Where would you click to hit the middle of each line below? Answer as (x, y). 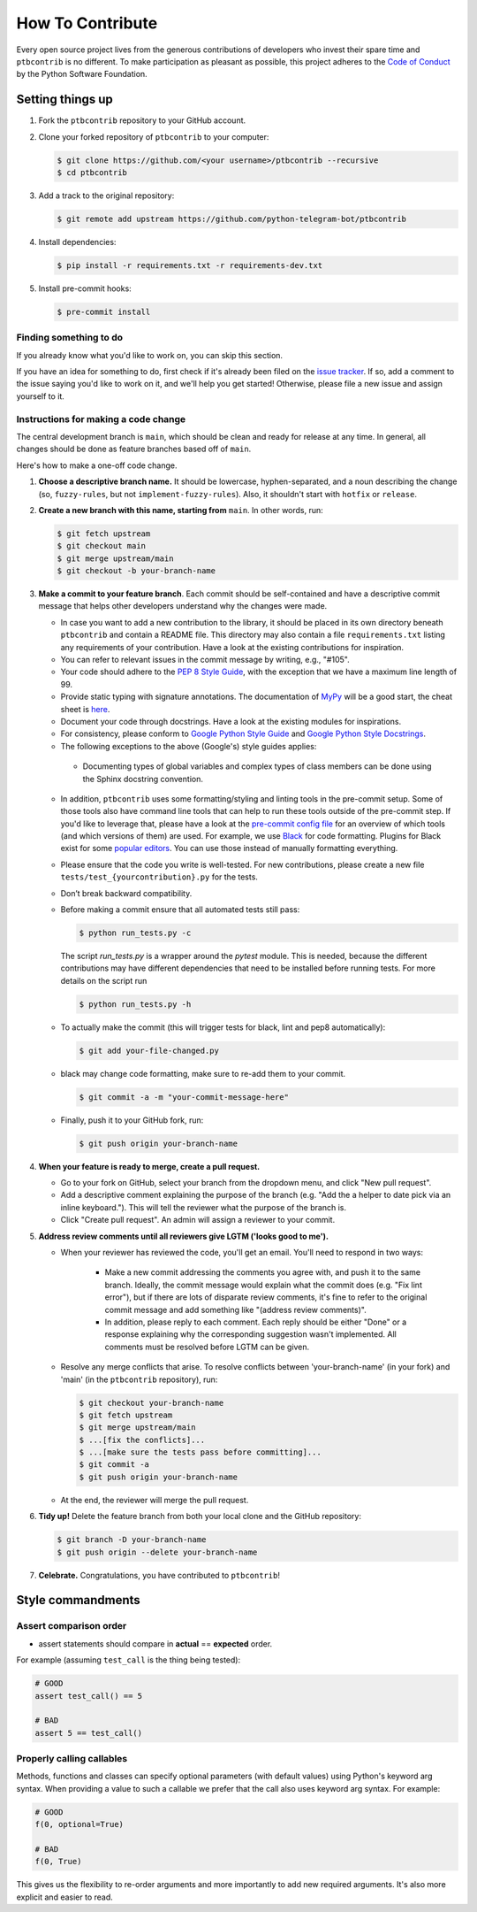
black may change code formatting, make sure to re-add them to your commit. (203, 1073)
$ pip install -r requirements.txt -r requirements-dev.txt (190, 265)
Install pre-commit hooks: (85, 288)
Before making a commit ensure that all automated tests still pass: (180, 910)
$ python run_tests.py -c (135, 933)
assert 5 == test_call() (89, 1733)
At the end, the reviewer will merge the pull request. (155, 1500)
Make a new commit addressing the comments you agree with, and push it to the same (263, 1272)
